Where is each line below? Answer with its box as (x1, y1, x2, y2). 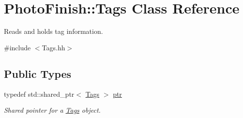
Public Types (4, 66, 72, 81)
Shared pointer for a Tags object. (4, 105, 101, 115)
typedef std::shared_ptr (4, 88, 75, 99)
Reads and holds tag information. (4, 26, 103, 36)
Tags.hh (42, 42, 65, 52)
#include (4, 42, 31, 52)
